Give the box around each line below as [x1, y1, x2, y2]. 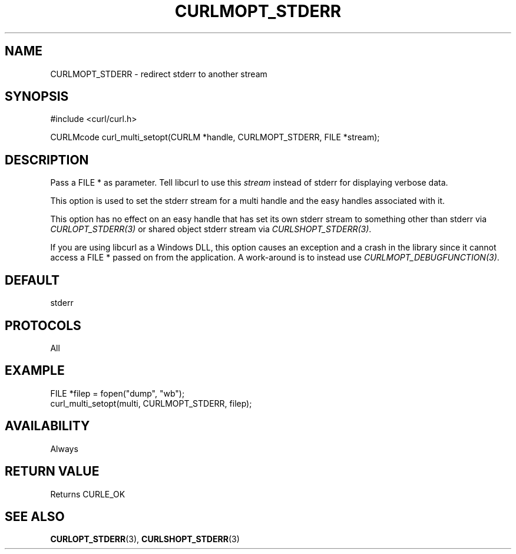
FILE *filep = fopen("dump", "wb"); [50, 388, 185, 398]
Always [50, 443, 78, 454]
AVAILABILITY [5, 418, 90, 434]
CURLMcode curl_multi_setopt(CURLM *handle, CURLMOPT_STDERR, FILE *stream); [50, 132, 380, 143]
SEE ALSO [5, 509, 65, 524]
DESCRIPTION [5, 152, 89, 167]
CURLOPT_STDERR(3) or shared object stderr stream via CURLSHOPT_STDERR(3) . [50, 224, 372, 235]
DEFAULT [5, 272, 59, 288]
